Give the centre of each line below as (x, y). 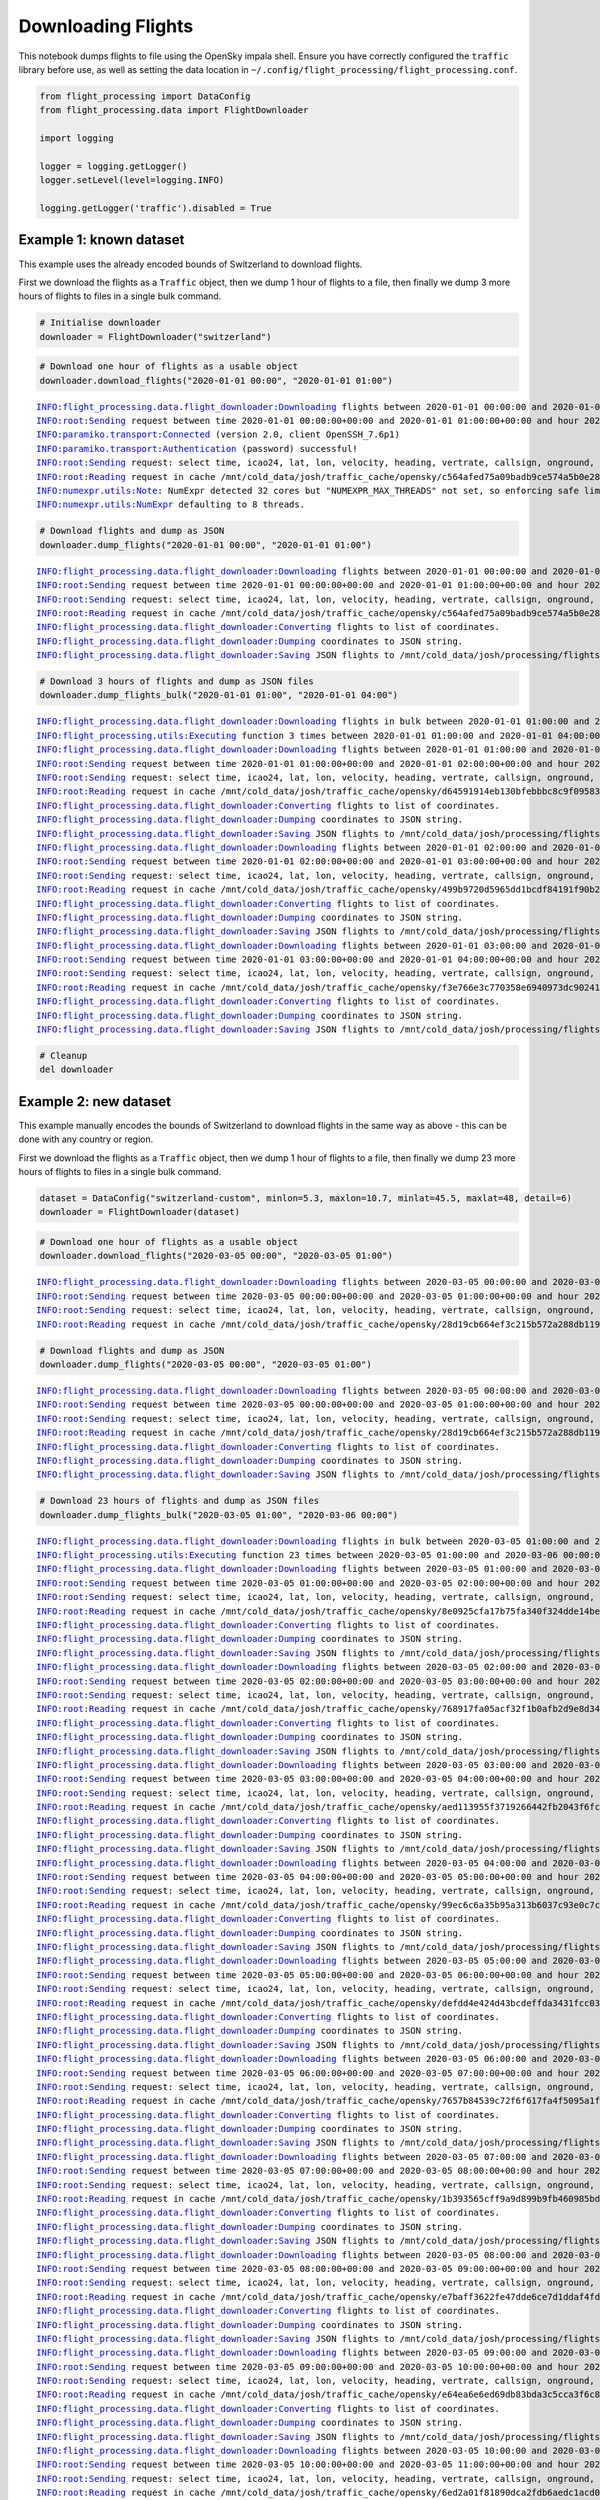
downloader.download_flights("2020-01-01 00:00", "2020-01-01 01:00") (216, 380)
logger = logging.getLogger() (113, 166)
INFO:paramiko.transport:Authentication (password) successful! (197, 448)
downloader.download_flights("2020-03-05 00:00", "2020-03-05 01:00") (216, 1256)
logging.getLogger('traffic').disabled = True (155, 208)
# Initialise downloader (100, 323)
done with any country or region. (86, 1139)
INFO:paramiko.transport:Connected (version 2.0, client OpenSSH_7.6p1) (218, 434)
